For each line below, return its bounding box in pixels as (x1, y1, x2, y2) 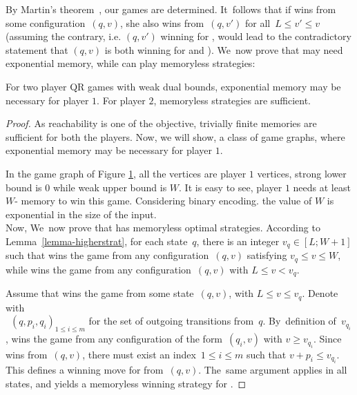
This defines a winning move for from (6, 362, 164, 376)
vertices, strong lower (257, 166, 347, 180)
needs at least (293, 180, 351, 194)
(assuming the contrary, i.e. (6, 29, 122, 44)
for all (244, 15, 271, 30)
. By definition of (262, 314, 336, 328)
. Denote (302, 286, 338, 300)
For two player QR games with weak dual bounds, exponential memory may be (6, 79, 341, 93)
